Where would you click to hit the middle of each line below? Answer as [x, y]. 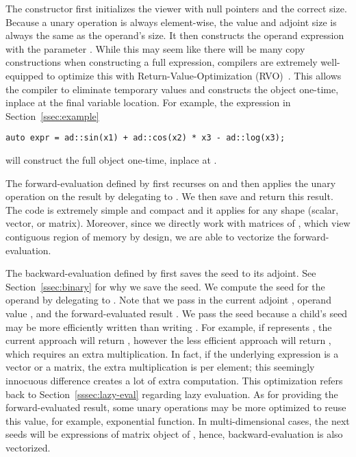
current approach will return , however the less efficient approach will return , [168, 340]
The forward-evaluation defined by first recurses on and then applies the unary [171, 183]
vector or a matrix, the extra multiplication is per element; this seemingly [160, 367]
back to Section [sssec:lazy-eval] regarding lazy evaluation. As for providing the [172, 394]
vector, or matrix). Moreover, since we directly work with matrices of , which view [178, 223]
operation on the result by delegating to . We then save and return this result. [169, 196]
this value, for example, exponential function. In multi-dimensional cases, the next [178, 420]
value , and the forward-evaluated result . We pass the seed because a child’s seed [177, 313]
